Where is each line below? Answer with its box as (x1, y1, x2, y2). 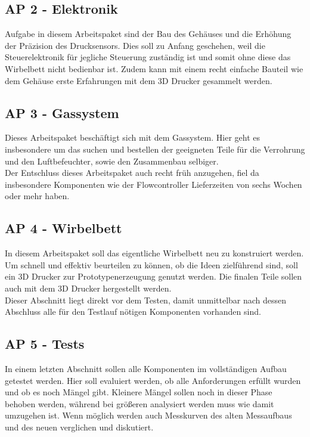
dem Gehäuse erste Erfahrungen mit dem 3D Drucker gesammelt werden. (5, 74, 272, 86)
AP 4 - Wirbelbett (5, 219, 122, 237)
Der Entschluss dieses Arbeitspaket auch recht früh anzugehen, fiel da (5, 166, 259, 179)
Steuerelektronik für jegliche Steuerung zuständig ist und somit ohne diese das (5, 51, 291, 63)
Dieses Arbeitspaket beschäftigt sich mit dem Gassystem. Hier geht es (5, 131, 260, 144)
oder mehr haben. (5, 190, 70, 202)
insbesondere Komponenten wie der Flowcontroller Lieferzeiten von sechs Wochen (5, 178, 302, 190)
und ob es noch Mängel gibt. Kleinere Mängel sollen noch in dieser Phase (5, 386, 272, 398)
